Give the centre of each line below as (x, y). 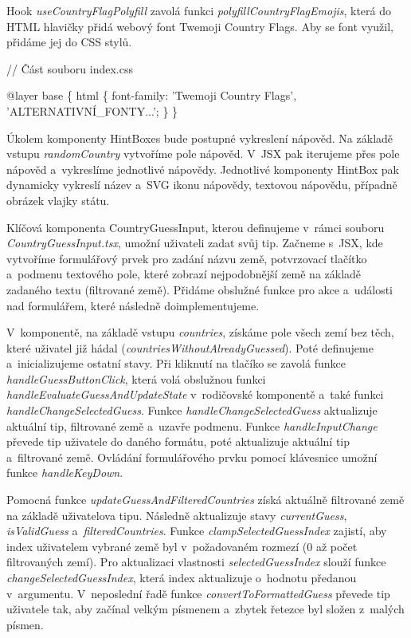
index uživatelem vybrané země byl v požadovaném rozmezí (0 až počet (182, 546)
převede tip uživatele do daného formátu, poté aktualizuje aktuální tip (178, 441)
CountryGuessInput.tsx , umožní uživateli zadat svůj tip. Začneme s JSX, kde (195, 243)
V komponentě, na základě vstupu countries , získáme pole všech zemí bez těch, (200, 332)
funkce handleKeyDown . (65, 473)
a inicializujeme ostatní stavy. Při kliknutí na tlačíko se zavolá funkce (176, 363)
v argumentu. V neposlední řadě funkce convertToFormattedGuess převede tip (198, 593)
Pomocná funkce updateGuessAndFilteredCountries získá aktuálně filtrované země (205, 500)
